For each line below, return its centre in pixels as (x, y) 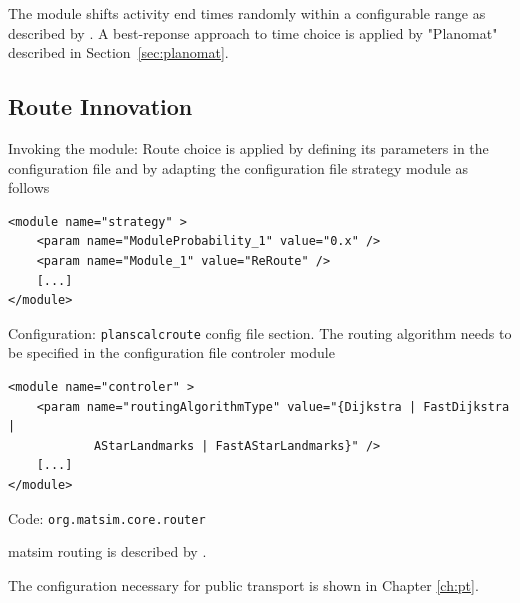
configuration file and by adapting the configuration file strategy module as (238, 167)
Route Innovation (100, 106)
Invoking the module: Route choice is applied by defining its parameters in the (248, 147)
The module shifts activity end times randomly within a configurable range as (247, 13)
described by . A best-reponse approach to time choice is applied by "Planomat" (253, 32)
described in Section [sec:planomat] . (118, 52)
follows (29, 187)
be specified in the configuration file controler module (171, 352)
